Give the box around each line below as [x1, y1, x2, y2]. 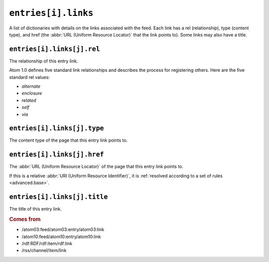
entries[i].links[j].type [9, 124, 104, 132]
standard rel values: [9, 74, 50, 80]
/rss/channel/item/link [21, 248, 67, 254]
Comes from [9, 216, 41, 223]
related [21, 97, 37, 103]
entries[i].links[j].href [9, 150, 104, 159]
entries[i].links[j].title [9, 193, 108, 201]
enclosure [21, 90, 42, 96]
